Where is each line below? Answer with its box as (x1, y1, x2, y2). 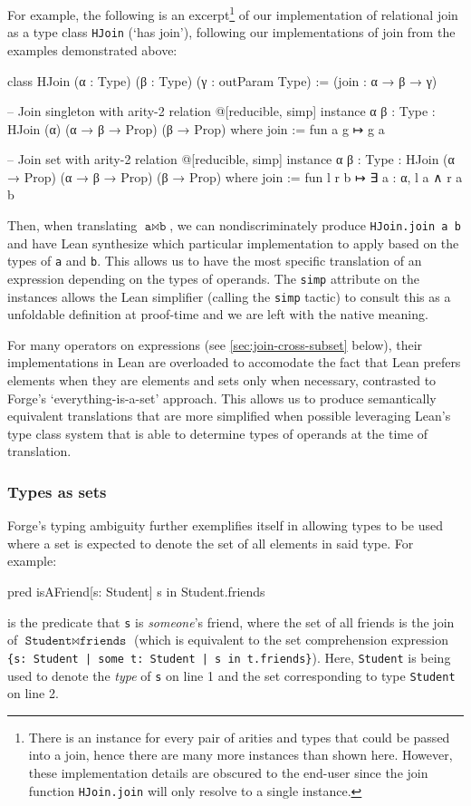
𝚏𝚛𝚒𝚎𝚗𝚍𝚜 (80, 635, 127, 648)
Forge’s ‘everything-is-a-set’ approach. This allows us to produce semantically (7, 388, 437, 407)
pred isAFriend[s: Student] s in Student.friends (7, 582, 265, 601)
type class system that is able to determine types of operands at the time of (7, 423, 428, 442)
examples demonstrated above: (7, 40, 178, 59)
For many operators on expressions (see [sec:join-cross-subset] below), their (7, 335, 423, 354)
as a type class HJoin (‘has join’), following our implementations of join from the (7, 23, 456, 42)
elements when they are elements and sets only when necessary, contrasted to (7, 371, 437, 390)
